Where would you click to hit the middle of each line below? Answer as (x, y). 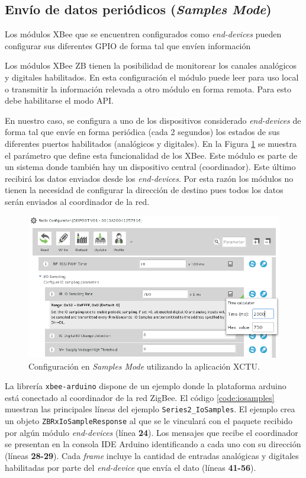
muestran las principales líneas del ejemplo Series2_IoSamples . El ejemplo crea (150, 409)
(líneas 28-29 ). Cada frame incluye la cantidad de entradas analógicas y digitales (152, 455)
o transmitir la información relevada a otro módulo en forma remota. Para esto (148, 89)
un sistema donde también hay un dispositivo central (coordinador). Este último (150, 167)
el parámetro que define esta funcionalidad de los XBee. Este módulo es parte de (151, 155)
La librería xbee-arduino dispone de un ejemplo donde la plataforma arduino (146, 386)
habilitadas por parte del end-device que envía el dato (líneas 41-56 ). (131, 467)
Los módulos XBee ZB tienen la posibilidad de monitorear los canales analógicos (151, 65)
